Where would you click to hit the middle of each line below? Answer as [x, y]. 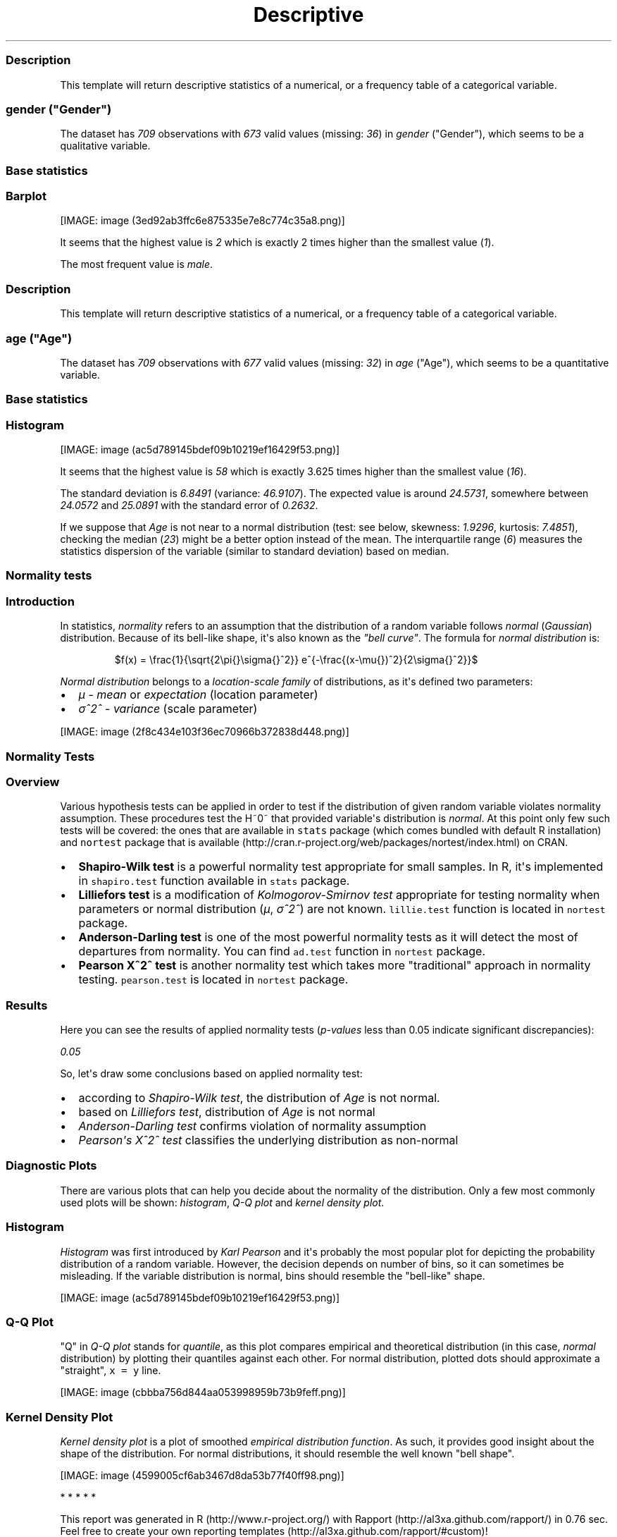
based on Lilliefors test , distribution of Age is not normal [227, 1112]
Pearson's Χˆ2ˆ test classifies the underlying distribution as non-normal [268, 1140]
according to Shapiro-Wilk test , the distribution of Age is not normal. [259, 1098]
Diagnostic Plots [51, 1166]
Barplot [26, 196]
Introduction [40, 601]
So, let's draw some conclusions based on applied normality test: [211, 1073]
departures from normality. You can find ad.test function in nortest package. [282, 951]
